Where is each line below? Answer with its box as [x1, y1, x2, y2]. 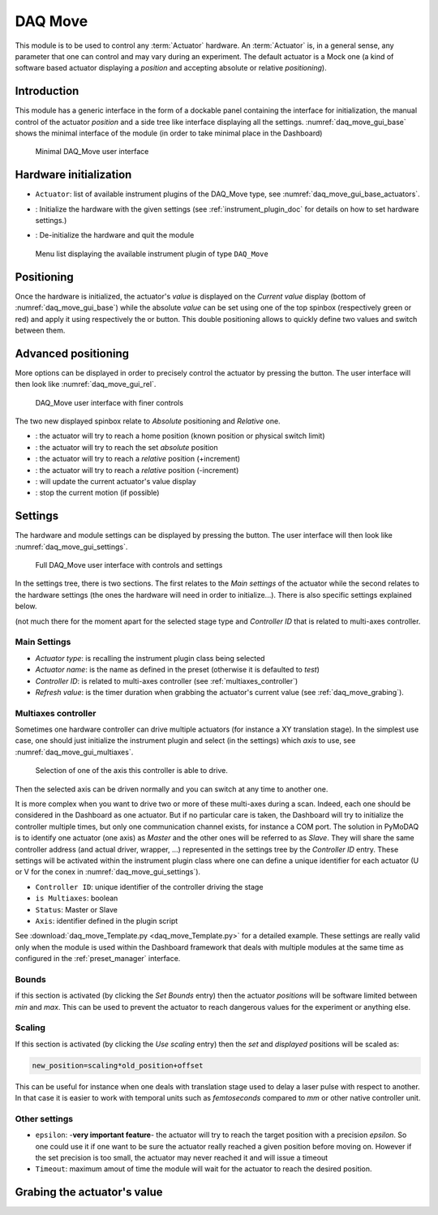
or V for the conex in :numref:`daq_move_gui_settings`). [15, 867, 201, 877]
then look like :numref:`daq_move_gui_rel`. [15, 380, 157, 389]
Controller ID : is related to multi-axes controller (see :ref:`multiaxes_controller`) [35, 676, 298, 685]
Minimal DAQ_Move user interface [35, 147, 149, 157]
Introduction [15, 84, 79, 98]
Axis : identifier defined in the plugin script [35, 916, 178, 925]
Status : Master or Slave [35, 904, 118, 914]
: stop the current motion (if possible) [35, 487, 160, 498]
